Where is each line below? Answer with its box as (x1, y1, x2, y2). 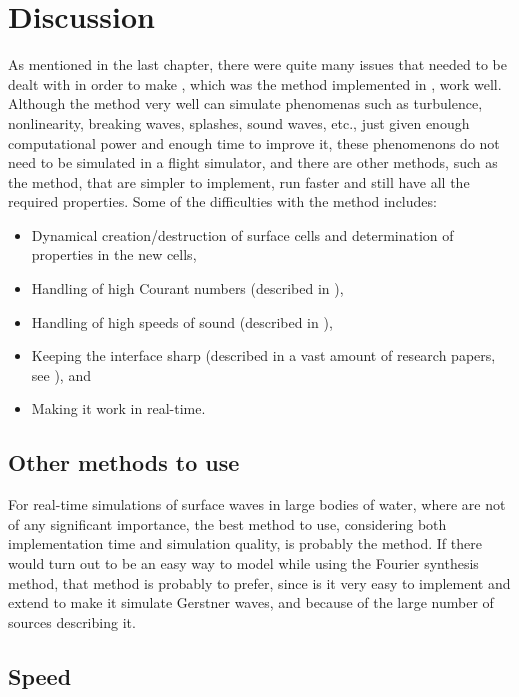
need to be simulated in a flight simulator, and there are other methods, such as (8, 152, 498, 173)
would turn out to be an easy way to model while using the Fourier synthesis (8, 553, 479, 574)
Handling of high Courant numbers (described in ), (31, 278, 344, 299)
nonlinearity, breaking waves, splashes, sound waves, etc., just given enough (8, 112, 470, 133)
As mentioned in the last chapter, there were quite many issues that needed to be (8, 54, 507, 75)
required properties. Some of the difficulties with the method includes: (8, 191, 437, 212)
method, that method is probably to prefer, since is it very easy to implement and (8, 572, 511, 593)
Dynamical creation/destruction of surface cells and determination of (31, 224, 454, 245)
